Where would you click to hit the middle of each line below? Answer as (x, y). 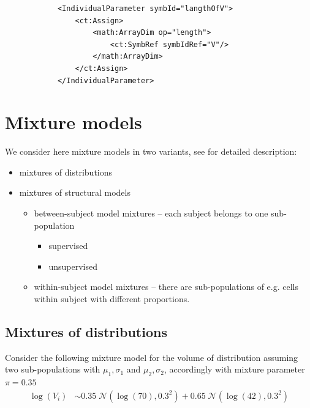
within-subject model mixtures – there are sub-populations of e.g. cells (166, 287)
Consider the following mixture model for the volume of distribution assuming (152, 357)
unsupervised (73, 266)
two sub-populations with (53, 369)
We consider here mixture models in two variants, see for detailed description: (151, 151)
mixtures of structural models (75, 192)
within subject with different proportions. (112, 299)
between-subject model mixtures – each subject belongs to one (151, 213)
